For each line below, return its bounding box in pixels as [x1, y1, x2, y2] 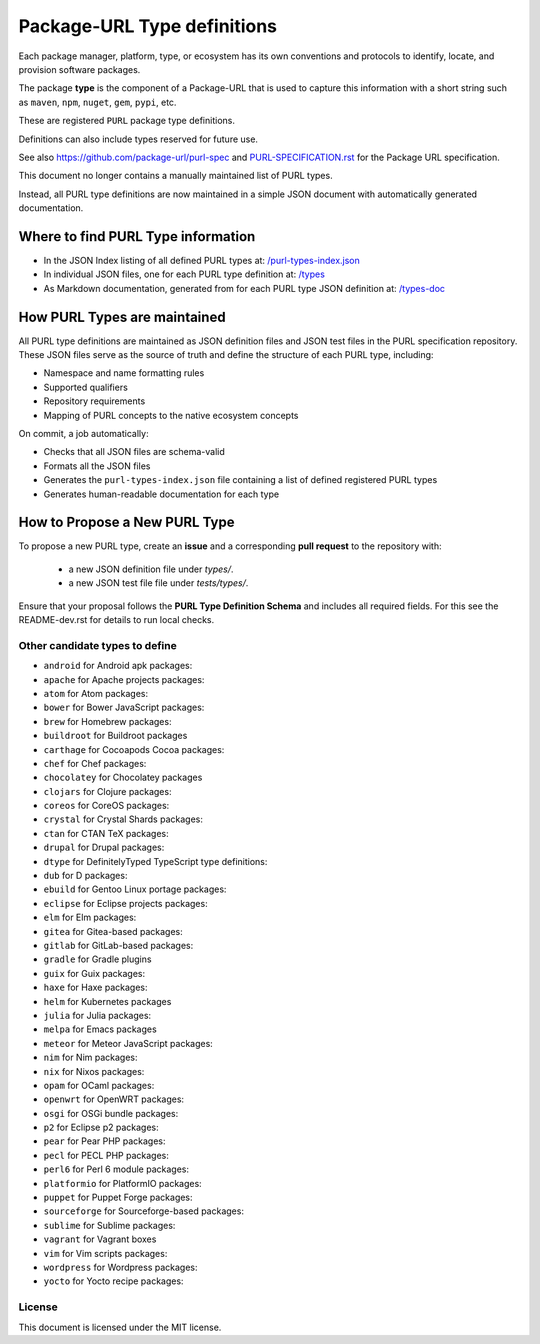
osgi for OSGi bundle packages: [43, 1107, 179, 1119]
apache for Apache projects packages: [43, 673, 205, 685]
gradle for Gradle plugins [43, 953, 152, 965]
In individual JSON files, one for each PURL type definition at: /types [43, 268, 325, 280]
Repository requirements [43, 395, 146, 407]
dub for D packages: [43, 870, 128, 882]
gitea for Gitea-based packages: [43, 925, 184, 937]
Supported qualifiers [43, 381, 129, 393]
